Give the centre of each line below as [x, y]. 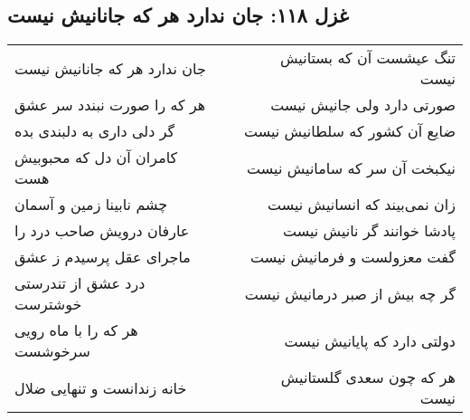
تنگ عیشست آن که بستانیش [367, 58]
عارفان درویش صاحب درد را [102, 231]
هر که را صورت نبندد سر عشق [110, 105]
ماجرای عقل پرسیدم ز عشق [103, 257]
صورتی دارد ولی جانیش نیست [363, 105]
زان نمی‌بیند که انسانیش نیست [362, 205]
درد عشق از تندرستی [80, 283]
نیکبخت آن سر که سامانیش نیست [351, 167]
